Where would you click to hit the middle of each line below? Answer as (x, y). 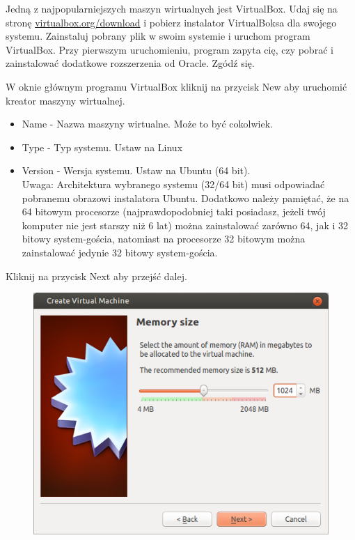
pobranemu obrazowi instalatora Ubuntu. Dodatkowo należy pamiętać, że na (186, 198)
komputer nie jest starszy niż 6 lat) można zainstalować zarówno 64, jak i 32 (185, 225)
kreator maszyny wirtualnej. (65, 100)
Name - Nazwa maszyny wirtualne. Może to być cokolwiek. (147, 124)
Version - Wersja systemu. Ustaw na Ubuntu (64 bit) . (136, 170)
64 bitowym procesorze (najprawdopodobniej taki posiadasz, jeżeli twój (174, 211)
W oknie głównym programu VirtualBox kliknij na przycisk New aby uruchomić (176, 86)
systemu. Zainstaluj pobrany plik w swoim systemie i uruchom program (158, 36)
